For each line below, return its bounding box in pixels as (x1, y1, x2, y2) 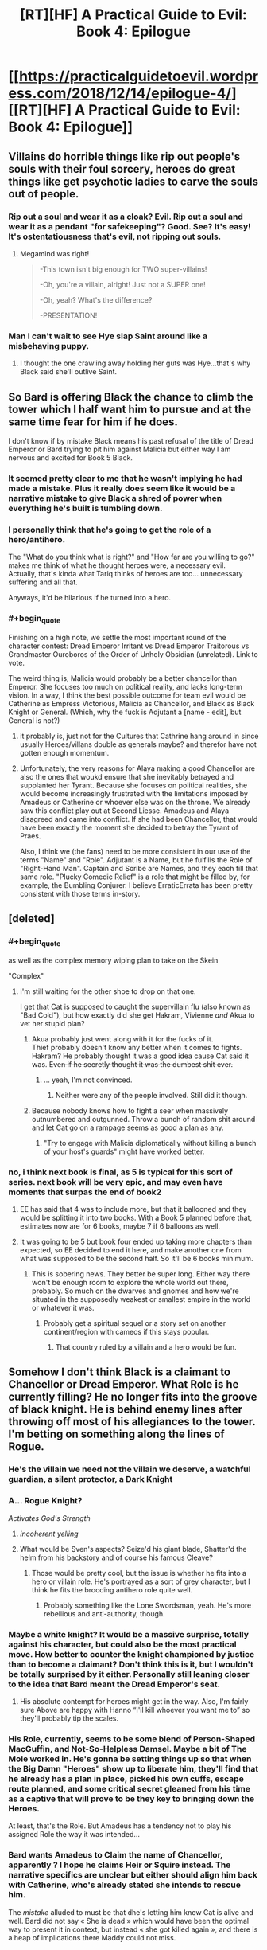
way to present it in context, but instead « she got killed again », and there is (8, 1925, 258, 1934)
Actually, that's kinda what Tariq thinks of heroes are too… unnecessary (8, 569, 244, 579)
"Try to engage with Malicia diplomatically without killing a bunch (43, 1138, 257, 1147)
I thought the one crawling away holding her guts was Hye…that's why (19, 358, 251, 368)
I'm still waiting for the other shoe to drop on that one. (19, 986, 196, 996)
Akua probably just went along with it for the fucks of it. (31, 1034, 214, 1044)
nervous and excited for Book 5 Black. (8, 452, 133, 463)
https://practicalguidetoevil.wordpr (18, 68, 259, 85)
